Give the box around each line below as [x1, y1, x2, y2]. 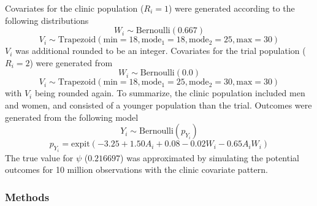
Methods [5, 189, 50, 204]
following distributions [5, 13, 89, 26]
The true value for [5, 151, 74, 164]
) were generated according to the [168, 2, 295, 14]
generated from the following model [5, 110, 139, 123]
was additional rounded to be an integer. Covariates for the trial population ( [15, 44, 306, 57]
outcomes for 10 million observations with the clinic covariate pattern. [5, 163, 268, 176]
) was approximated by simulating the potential [120, 151, 299, 164]
